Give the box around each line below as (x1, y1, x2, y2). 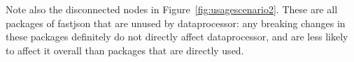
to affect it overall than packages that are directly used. (6, 42, 244, 57)
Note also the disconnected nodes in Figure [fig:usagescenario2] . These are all (6, 2, 338, 16)
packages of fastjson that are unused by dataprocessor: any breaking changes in (6, 15, 346, 30)
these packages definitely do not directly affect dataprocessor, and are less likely (6, 29, 348, 44)
